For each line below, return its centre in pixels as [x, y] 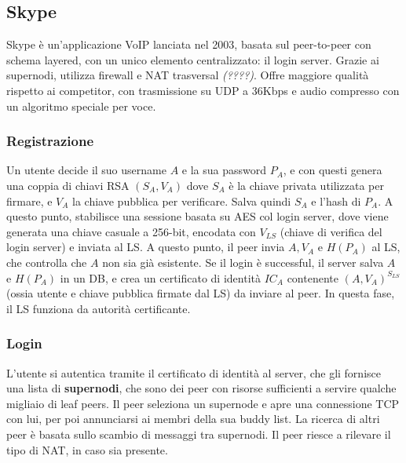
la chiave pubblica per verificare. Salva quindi [182, 201]
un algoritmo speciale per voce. [81, 106]
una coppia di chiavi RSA [68, 185]
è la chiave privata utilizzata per [306, 185]
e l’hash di [336, 201]
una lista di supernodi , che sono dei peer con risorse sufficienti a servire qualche [201, 388]
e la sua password [224, 170]
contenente [313, 277]
